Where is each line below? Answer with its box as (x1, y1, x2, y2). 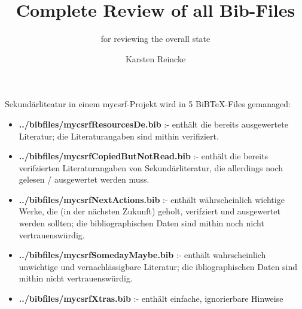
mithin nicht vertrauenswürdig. (19, 272, 133, 284)
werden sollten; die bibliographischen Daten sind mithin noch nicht (19, 217, 264, 229)
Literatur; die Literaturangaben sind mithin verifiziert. (19, 129, 219, 142)
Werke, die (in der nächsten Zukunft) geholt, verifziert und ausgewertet (19, 205, 280, 217)
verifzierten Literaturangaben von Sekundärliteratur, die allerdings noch (19, 161, 283, 174)
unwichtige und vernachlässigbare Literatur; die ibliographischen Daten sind (19, 260, 298, 272)
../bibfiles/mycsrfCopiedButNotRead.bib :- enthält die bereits (19, 150, 269, 162)
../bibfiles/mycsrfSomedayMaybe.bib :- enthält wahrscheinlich (19, 249, 266, 261)
